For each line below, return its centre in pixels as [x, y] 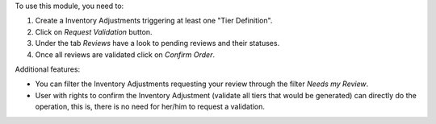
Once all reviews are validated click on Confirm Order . [125, 54]
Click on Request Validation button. [94, 31]
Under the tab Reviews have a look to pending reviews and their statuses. [157, 43]
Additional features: [48, 69]
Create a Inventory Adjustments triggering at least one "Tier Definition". [154, 21]
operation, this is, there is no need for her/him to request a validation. [150, 107]
